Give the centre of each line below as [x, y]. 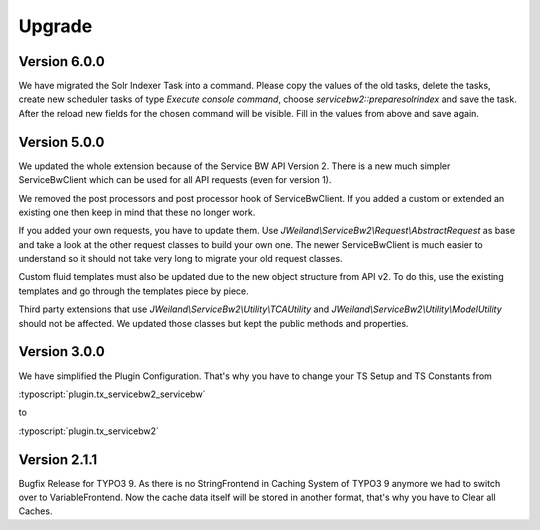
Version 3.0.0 [61, 351]
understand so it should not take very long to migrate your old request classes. [181, 259]
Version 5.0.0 [61, 141]
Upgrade [55, 26]
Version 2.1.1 [58, 459]
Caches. [35, 511]
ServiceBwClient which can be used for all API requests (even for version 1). [175, 180]
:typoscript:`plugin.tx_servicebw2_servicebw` [112, 394]
